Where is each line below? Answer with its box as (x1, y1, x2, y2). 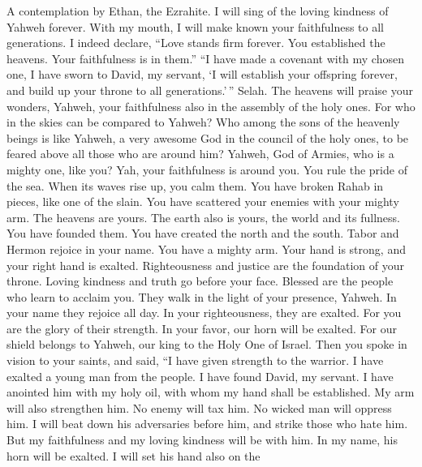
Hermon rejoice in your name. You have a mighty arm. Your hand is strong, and (6, 240, 406, 257)
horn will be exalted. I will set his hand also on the (6, 447, 261, 464)
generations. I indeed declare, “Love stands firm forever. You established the (6, 34, 385, 51)
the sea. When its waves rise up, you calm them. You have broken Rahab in (6, 177, 384, 194)
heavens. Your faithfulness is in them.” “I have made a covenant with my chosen (6, 49, 404, 66)
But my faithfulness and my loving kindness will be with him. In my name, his (6, 431, 398, 448)
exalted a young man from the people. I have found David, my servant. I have (6, 367, 394, 384)
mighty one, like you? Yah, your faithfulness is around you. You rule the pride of (6, 161, 407, 178)
